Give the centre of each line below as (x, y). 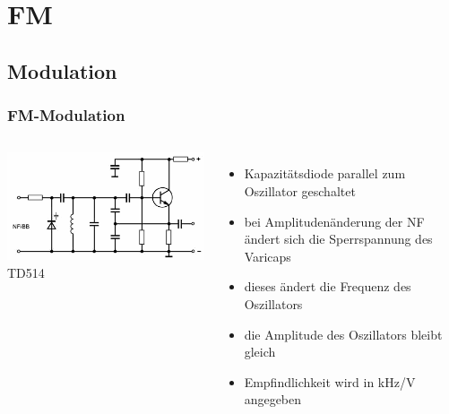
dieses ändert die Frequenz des (328, 286)
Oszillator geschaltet (300, 190)
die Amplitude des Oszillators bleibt (343, 334)
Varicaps (268, 256)
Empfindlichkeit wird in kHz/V (330, 381)
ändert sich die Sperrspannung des (338, 239)
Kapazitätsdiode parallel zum (325, 173)
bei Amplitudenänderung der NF (334, 221)
